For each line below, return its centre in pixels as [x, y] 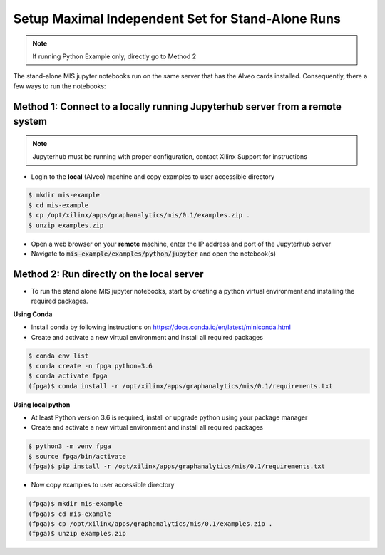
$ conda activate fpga [68, 376]
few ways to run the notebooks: [60, 86]
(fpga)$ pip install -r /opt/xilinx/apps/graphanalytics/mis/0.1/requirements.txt [177, 466]
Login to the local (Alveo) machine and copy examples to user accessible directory [153, 176]
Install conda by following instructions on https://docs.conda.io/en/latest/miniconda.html [161, 327]
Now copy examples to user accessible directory [103, 485]
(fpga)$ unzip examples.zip [77, 534]
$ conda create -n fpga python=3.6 [90, 366]
